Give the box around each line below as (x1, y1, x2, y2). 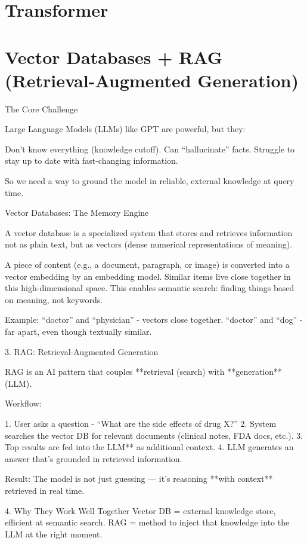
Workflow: (5, 397, 42, 409)
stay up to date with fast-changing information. (5, 154, 178, 167)
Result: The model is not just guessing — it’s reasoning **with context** (5, 472, 273, 485)
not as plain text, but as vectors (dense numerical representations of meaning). (5, 238, 293, 250)
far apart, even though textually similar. (5, 325, 152, 337)
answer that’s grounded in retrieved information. (5, 452, 182, 464)
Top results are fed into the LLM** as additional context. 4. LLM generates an (5, 441, 294, 453)
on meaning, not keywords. (5, 293, 103, 305)
